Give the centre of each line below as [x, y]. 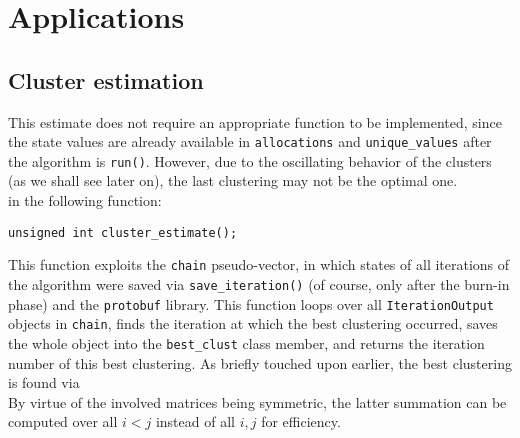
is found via [44, 382]
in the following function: [85, 200]
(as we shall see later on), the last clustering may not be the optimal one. [233, 180]
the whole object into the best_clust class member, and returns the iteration [246, 342]
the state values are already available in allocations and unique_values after [250, 141]
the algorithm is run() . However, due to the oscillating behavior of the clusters [250, 160]
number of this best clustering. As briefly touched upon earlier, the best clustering [260, 362]
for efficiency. [301, 421]
